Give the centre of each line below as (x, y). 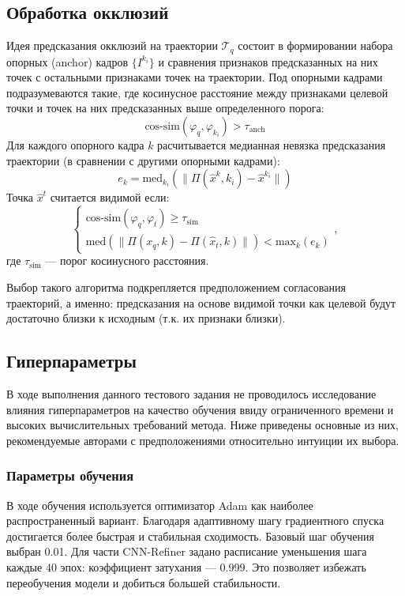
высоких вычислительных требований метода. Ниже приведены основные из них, (202, 425)
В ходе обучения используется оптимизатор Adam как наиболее (160, 505)
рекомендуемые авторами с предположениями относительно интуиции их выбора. (203, 440)
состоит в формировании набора (315, 45)
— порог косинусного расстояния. (127, 260)
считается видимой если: (110, 197)
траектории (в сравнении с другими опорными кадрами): (143, 160)
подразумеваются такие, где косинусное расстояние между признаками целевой (197, 92)
